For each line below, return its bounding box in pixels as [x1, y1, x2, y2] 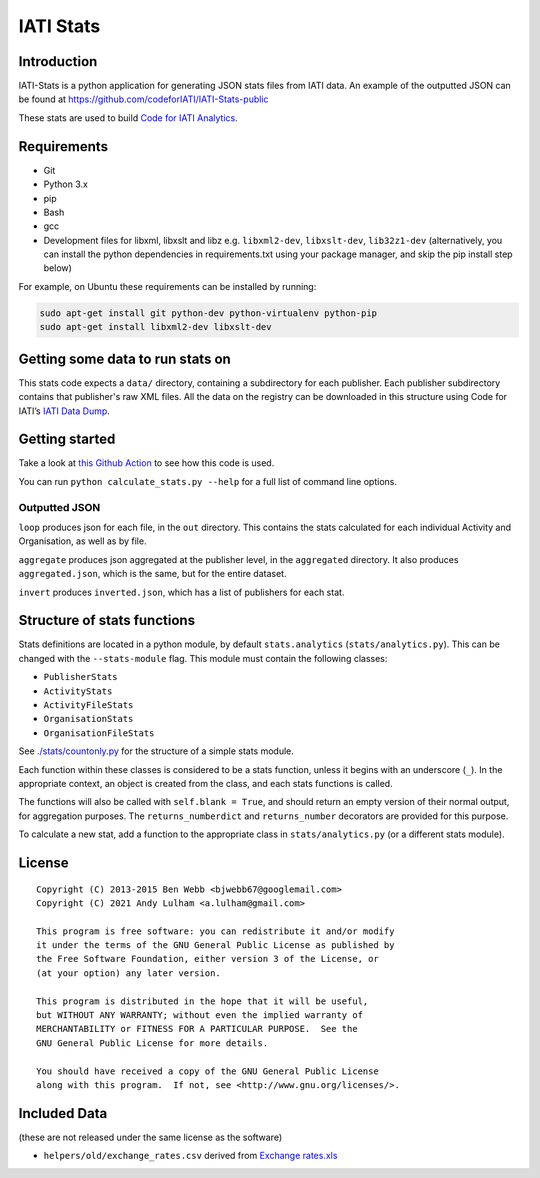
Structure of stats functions [18, 612, 195, 629]
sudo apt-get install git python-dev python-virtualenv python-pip [39, 307, 378, 319]
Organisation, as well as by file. [18, 535, 147, 547]
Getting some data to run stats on [18, 350, 232, 367]
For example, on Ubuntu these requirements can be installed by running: [18, 280, 317, 292]
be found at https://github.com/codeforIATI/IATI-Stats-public [18, 93, 269, 105]
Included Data [18, 1105, 108, 1122]
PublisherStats [43, 671, 119, 683]
